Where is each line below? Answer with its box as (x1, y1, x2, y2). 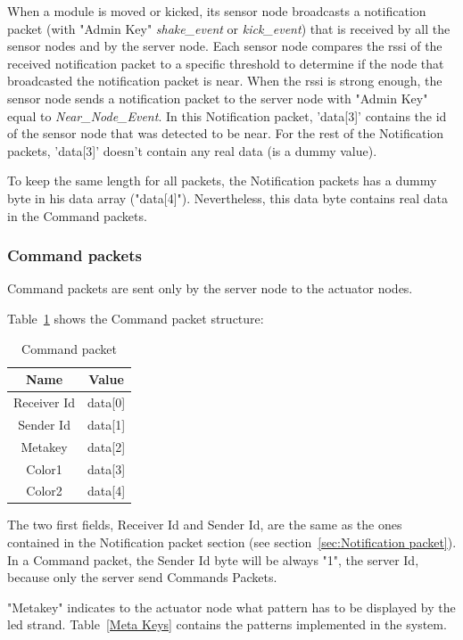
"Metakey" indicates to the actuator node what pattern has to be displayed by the (7, 597, 456, 616)
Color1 (26, 459, 62, 478)
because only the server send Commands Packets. (7, 568, 277, 587)
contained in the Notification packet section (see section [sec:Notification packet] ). (7, 533, 457, 552)
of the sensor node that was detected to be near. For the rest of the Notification (7, 124, 444, 143)
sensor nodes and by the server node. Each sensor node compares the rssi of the (7, 37, 442, 55)
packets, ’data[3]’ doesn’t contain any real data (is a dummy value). (7, 141, 377, 160)
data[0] (87, 392, 126, 411)
